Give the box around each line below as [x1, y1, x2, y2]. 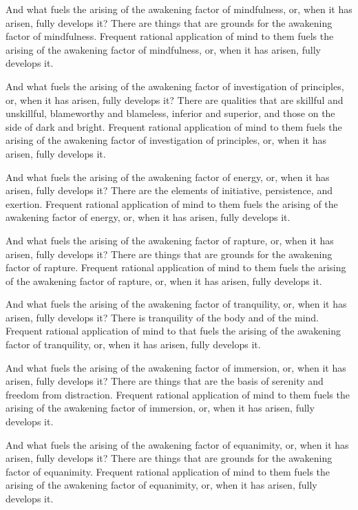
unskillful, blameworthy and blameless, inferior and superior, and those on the [6, 106, 335, 120]
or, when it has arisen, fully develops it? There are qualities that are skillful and [6, 92, 344, 107]
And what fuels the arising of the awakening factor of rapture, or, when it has [6, 233, 334, 247]
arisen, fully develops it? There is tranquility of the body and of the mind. [6, 310, 319, 324]
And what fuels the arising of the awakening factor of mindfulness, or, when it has [6, 2, 352, 16]
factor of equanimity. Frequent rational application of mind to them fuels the [6, 464, 330, 478]
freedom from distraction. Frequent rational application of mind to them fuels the [6, 387, 350, 401]
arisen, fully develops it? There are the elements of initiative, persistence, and [6, 183, 333, 198]
